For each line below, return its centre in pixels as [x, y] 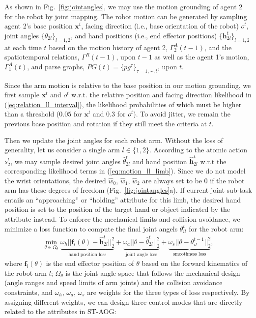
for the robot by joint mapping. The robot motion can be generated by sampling [126, 16]
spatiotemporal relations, [42, 57]
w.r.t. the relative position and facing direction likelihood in [161, 95]
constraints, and [28, 292]
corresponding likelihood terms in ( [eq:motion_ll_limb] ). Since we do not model [125, 171]
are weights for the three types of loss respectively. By [168, 292]
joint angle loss [141, 254]
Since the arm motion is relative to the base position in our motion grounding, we [128, 85]
